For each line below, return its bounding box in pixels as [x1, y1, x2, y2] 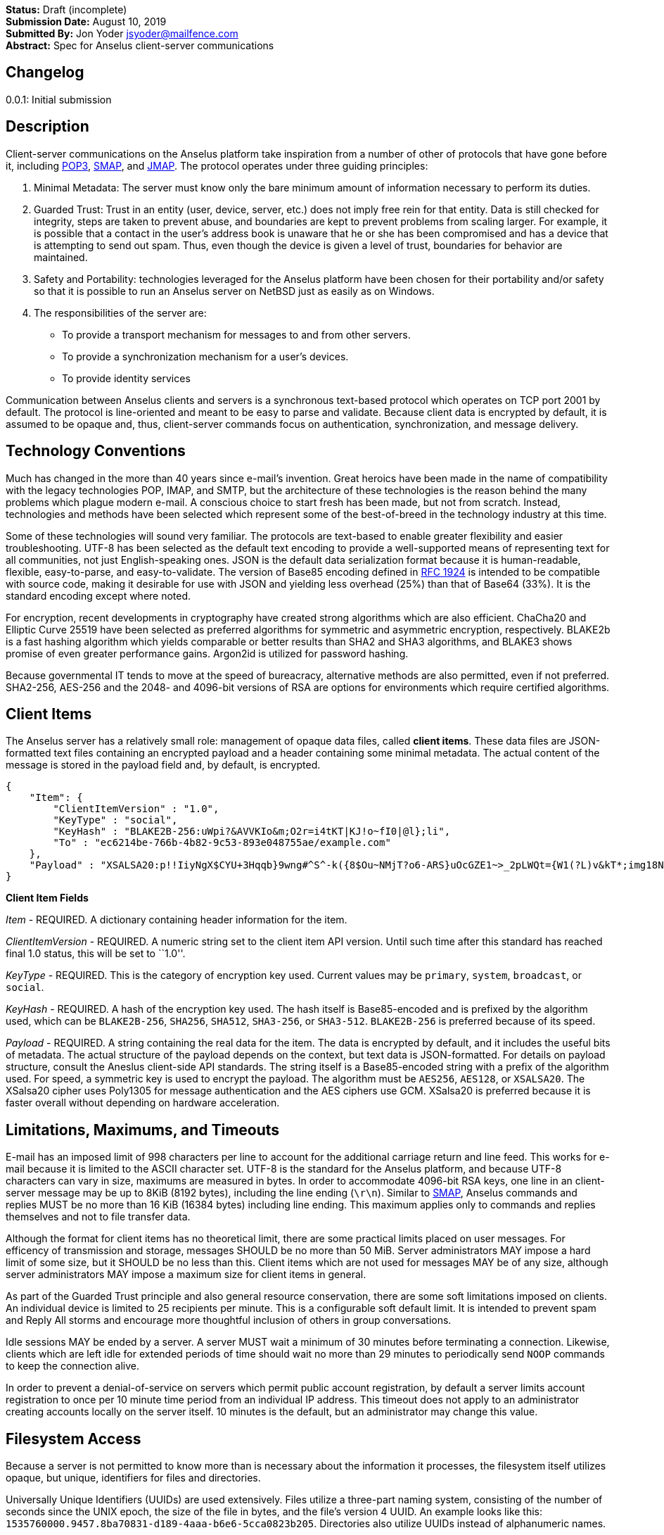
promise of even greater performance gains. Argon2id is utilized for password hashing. [6, 647, 409, 659]
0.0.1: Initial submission [6, 93, 112, 106]
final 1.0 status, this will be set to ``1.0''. [6, 947, 186, 960]
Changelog [6, 63, 84, 82]
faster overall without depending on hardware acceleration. [6, 1097, 280, 1109]
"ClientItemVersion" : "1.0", [53, 803, 219, 815]
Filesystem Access [6, 1429, 141, 1448]
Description [6, 118, 89, 136]
